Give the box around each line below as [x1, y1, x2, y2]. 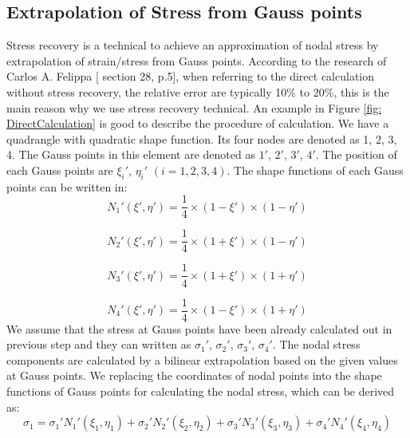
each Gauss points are [6, 161, 113, 178]
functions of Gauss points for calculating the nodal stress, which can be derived [6, 382, 395, 399]
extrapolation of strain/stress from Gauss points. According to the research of [6, 52, 387, 69]
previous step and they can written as [6, 336, 191, 353]
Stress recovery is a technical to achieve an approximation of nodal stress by [6, 37, 379, 53]
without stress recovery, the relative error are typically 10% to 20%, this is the [6, 83, 389, 100]
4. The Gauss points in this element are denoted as [6, 146, 255, 163]
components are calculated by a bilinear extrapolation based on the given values [6, 351, 398, 368]
